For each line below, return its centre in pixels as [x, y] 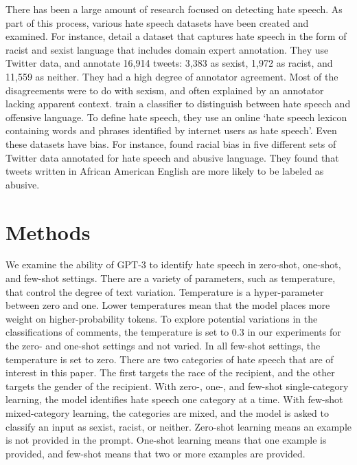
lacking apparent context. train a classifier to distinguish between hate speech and [178, 104]
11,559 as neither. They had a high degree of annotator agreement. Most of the [172, 76]
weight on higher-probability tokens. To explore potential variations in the [162, 318]
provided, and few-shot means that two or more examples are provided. [156, 453]
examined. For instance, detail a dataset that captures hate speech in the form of [176, 36]
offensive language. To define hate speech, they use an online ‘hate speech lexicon [176, 117]
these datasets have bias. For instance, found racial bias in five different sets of [171, 143]
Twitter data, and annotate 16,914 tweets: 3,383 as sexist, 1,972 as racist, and [169, 63]
